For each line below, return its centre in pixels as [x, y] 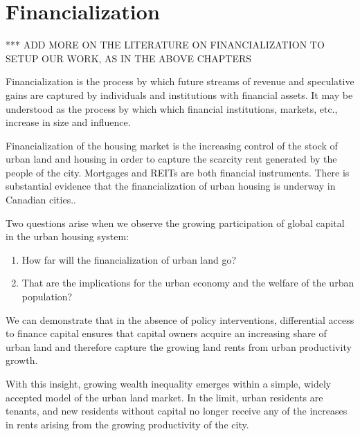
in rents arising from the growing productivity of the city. [127, 424]
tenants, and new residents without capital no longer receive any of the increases [177, 411]
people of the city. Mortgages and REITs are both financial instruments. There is [178, 172]
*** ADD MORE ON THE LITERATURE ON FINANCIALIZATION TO [165, 45]
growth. [22, 360]
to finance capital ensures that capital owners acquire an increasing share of [166, 333]
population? [47, 297]
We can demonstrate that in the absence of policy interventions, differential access [180, 319]
